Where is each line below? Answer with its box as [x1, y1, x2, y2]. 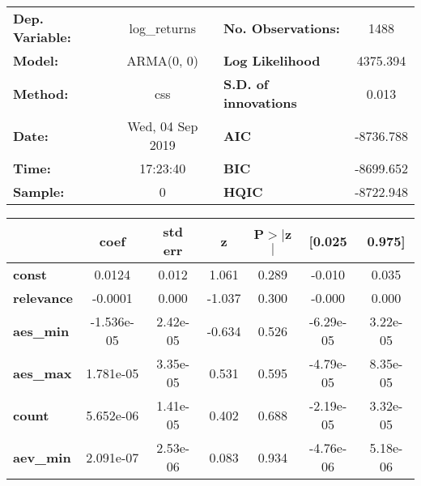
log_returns [129, 18, 196, 37]
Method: [13, 83, 69, 103]
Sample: [13, 182, 65, 201]
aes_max [13, 363, 72, 382]
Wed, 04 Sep [127, 117, 198, 135]
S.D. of [223, 75, 269, 93]
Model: [13, 51, 59, 70]
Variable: [13, 28, 71, 46]
